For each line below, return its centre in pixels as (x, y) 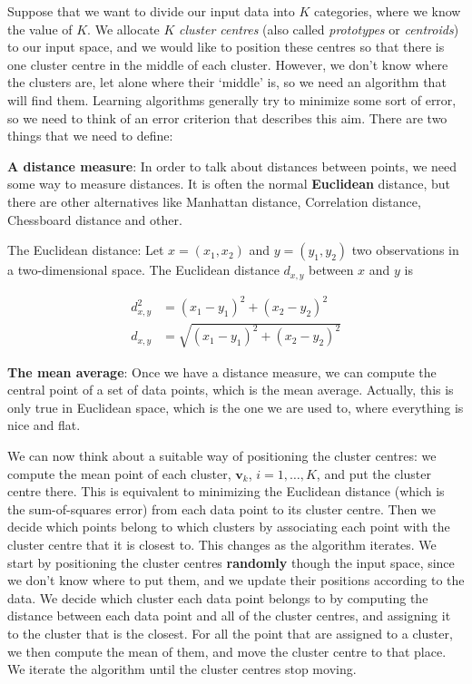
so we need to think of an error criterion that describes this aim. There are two (227, 117)
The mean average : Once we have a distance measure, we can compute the (222, 371)
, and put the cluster (374, 473)
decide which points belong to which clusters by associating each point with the (229, 527)
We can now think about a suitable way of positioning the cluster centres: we (222, 456)
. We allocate (123, 29)
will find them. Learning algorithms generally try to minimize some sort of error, (232, 99)
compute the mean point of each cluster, (119, 473)
